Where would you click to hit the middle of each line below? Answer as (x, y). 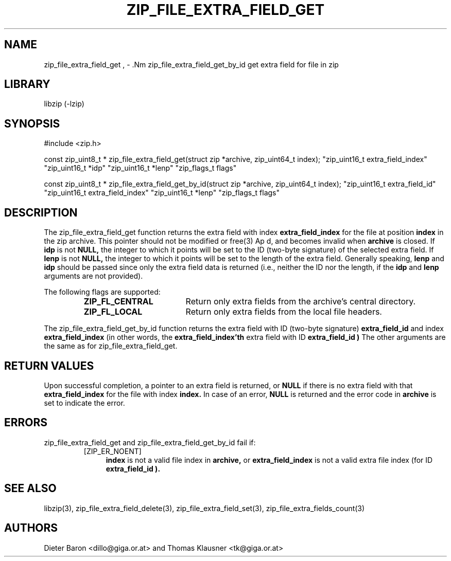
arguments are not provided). (93, 276)
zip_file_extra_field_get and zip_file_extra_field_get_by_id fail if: (150, 442)
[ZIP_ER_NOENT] (112, 451)
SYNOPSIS (32, 123)
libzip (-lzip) (64, 104)
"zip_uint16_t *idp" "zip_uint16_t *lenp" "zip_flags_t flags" (140, 168)
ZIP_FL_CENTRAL (118, 302)
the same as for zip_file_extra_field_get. (111, 346)
